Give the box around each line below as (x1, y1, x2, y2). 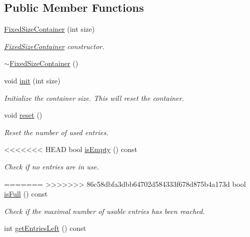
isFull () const (4, 188, 48, 199)
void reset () (4, 110, 42, 120)
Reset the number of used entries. (4, 126, 109, 137)
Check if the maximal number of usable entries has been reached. (4, 205, 205, 216)
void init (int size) (4, 75, 61, 85)
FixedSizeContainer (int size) (4, 24, 95, 34)
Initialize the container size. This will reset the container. (4, 92, 184, 103)
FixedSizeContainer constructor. (4, 40, 105, 51)
